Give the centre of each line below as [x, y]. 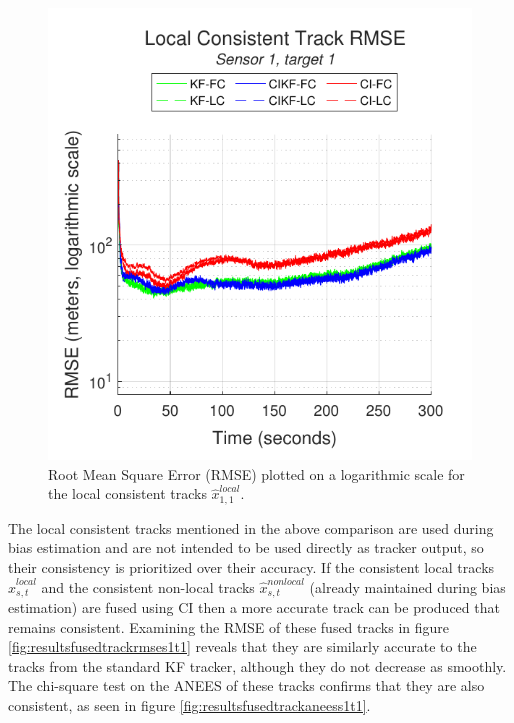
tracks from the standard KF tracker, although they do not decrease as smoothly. [257, 665]
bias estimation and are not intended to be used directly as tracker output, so [246, 547]
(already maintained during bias [407, 586]
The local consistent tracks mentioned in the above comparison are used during [251, 527]
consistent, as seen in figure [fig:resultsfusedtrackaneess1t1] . [189, 705]
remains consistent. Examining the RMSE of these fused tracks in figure [228, 626]
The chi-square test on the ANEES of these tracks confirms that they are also [246, 685]
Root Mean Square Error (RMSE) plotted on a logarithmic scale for [256, 473]
